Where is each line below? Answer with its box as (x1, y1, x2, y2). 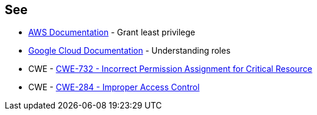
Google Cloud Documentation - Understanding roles (28, 45, 231, 56)
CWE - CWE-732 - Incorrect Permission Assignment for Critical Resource (28, 64, 312, 74)
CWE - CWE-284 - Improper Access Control (28, 82, 200, 93)
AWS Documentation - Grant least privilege (28, 27, 196, 38)
